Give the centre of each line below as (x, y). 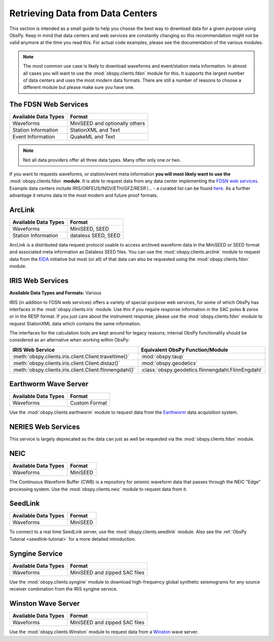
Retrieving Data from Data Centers (83, 13)
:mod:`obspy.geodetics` (169, 363)
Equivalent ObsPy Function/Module (184, 350)
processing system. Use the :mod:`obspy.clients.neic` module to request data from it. (98, 489)
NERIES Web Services (45, 427)
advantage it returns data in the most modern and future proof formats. (84, 195)
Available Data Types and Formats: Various (55, 293)
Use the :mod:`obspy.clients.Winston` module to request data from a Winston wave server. (104, 632)
